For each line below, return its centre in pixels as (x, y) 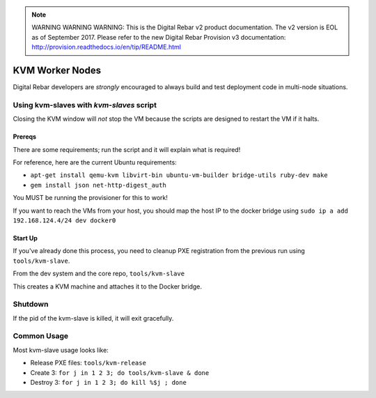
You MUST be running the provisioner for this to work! (91, 198)
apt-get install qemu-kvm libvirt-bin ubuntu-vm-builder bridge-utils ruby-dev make (179, 175)
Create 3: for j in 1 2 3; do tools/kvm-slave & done (120, 372)
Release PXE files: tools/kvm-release (88, 363)
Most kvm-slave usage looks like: (61, 350)
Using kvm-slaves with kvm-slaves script (85, 105)
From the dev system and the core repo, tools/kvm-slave (99, 274)
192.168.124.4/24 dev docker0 (64, 220)
